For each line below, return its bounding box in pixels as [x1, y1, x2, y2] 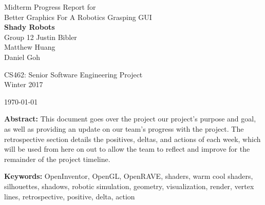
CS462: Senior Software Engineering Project [4, 69, 143, 79]
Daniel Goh [4, 51, 40, 62]
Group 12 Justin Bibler [4, 31, 77, 42]
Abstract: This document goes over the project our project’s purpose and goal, [4, 113, 256, 124]
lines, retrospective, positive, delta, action [4, 191, 135, 201]
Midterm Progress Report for [4, 2, 96, 12]
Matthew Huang [4, 42, 55, 52]
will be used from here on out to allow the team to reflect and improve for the [4, 143, 250, 154]
